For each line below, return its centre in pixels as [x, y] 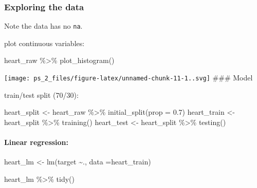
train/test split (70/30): [41, 95]
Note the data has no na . [43, 26]
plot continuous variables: [44, 43]
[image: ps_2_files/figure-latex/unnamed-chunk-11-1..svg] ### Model [128, 78]
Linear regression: [36, 142]
